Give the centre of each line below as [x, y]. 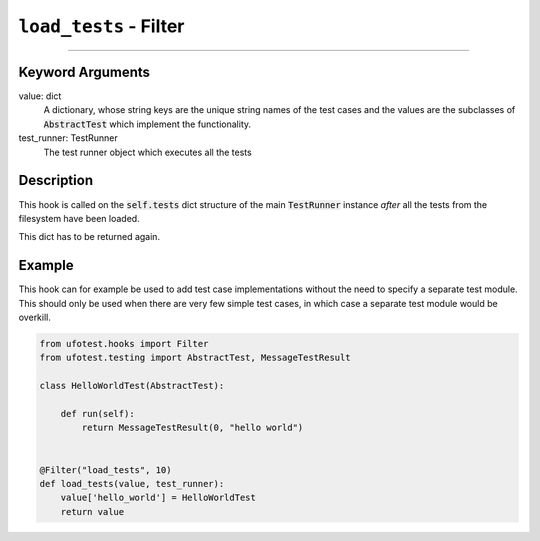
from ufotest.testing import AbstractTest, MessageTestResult [195, 358]
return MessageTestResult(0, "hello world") [192, 428]
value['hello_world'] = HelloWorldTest [158, 498]
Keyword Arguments [84, 71]
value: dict [40, 96]
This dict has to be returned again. [89, 237]
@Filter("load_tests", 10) [105, 469]
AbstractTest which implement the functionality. [147, 124]
